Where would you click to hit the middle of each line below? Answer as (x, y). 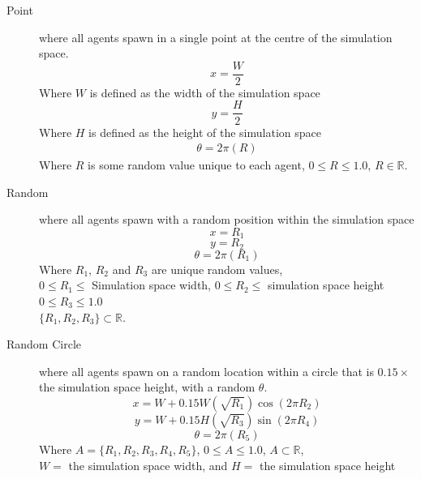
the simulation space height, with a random (147, 387)
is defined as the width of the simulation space (205, 92)
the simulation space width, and (148, 465)
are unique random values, (217, 269)
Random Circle (44, 344)
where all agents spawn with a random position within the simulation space (227, 219)
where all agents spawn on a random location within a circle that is (206, 371)
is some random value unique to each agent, (196, 165)
